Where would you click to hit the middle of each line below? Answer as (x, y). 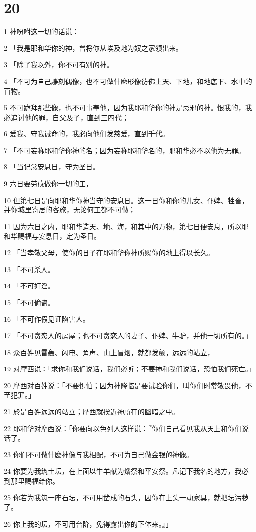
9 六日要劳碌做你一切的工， (48, 184)
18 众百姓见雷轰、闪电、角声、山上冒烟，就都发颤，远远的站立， (109, 352)
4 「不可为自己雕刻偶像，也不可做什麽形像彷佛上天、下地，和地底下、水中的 (128, 81)
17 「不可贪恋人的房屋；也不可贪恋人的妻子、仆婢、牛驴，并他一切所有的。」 (128, 335)
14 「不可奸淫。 (29, 286)
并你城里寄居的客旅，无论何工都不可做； (70, 210)
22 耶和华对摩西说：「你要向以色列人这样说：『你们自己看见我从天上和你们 (123, 428)
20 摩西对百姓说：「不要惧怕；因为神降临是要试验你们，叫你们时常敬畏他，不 (128, 385)
